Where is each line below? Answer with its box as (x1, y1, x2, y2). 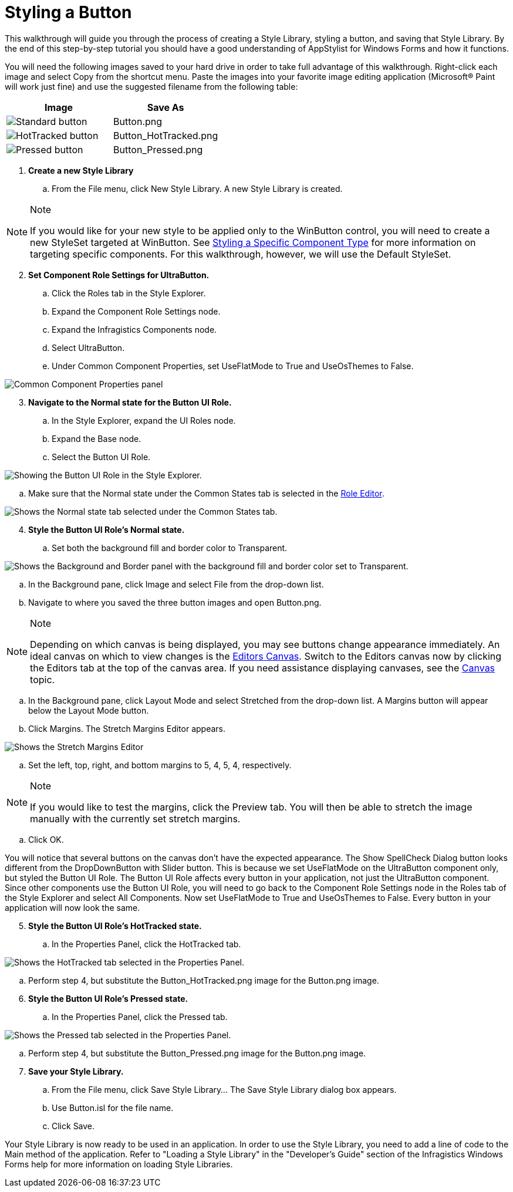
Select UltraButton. (52, 342, 125, 353)
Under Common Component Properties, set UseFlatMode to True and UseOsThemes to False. (52, 360, 414, 371)
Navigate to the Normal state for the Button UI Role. (28, 397, 232, 407)
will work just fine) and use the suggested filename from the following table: (5, 81, 298, 92)
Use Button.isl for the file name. (52, 1102, 174, 1113)
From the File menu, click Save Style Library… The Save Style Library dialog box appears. (52, 1084, 397, 1095)
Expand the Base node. (52, 433, 141, 444)
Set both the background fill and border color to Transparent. (52, 542, 288, 553)
